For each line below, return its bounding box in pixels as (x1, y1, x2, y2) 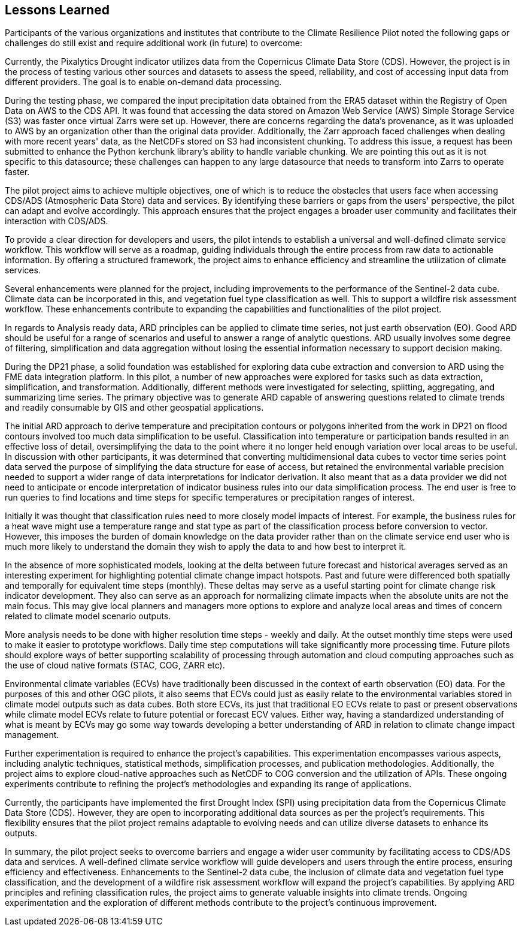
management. (5, 730, 59, 740)
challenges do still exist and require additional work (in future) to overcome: (5, 38, 303, 49)
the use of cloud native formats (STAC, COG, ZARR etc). (5, 660, 225, 671)
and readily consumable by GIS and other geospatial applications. (5, 402, 264, 413)
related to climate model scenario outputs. (5, 611, 171, 622)
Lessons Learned (5, 2, 110, 17)
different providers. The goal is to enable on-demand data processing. (5, 77, 282, 88)
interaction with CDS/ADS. (5, 216, 108, 227)
